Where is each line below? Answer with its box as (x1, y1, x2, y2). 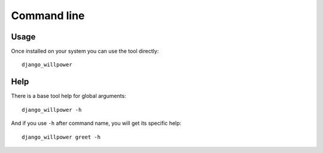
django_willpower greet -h (22, 133, 101, 140)
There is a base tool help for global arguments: (11, 93, 127, 100)
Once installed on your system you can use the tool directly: (11, 48, 159, 55)
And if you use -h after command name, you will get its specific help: (11, 120, 182, 127)
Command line (11, 9, 85, 22)
